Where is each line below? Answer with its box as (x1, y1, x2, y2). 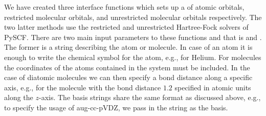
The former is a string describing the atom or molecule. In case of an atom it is (4, 42, 253, 52)
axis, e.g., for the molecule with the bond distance (4, 82, 161, 92)
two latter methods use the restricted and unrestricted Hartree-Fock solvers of (4, 22, 249, 32)
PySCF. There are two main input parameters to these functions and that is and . (4, 31, 262, 42)
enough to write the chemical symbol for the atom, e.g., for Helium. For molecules (4, 51, 261, 62)
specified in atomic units (174, 82, 251, 92)
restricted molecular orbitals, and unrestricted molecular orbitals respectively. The (4, 11, 262, 22)
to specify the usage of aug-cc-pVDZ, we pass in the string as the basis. (4, 102, 228, 112)
